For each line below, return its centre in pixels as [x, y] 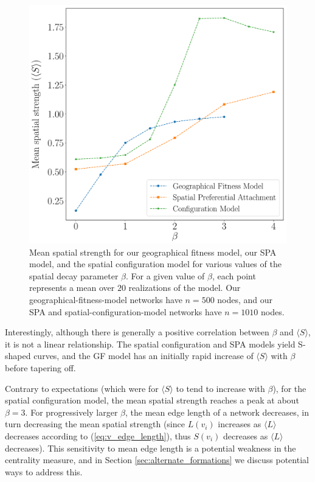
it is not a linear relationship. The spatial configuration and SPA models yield [150, 344]
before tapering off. [40, 368]
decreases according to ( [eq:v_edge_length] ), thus [98, 436]
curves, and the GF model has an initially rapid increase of [144, 356]
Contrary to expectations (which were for [82, 388]
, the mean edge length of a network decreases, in [217, 412]
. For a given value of [165, 275]
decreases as [245, 436]
